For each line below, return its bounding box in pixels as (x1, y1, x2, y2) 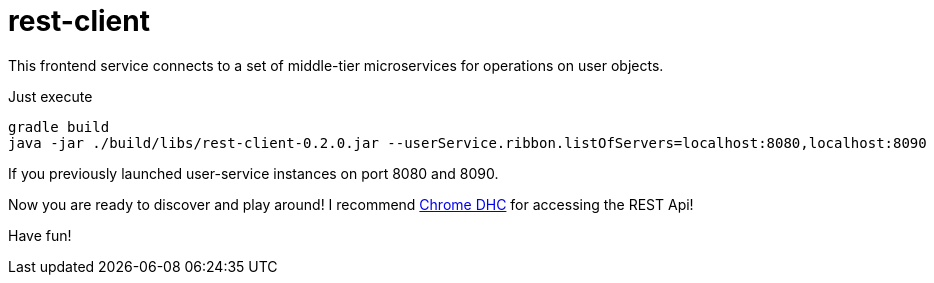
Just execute (8, 87, 93, 105)
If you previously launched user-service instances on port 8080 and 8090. (8, 164, 499, 182)
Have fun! (8, 226, 72, 244)
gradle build (8, 118, 110, 135)
